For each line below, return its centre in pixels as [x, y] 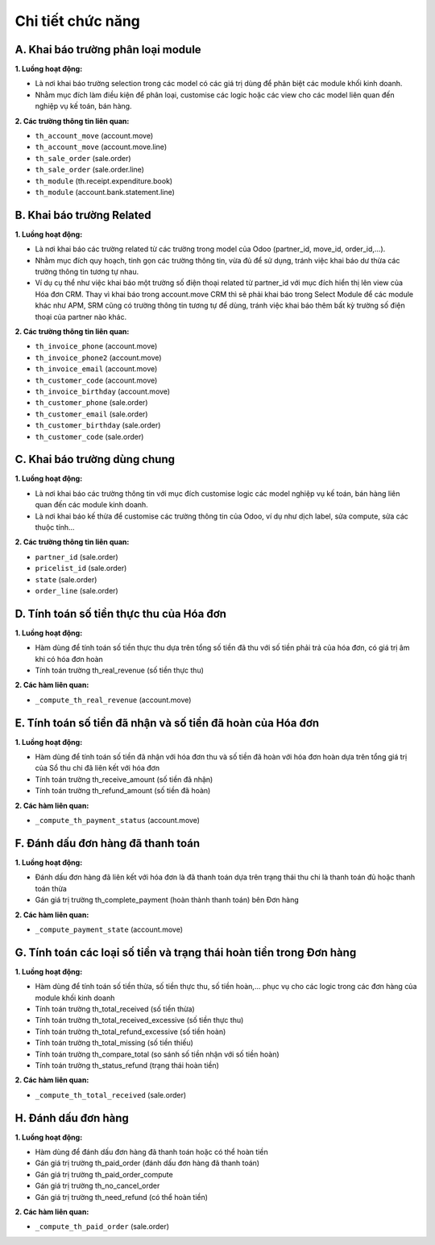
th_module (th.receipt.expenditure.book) [104, 180]
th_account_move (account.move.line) [101, 147]
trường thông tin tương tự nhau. [87, 272]
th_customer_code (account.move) [96, 380]
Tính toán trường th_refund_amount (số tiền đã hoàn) [123, 791]
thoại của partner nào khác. [81, 316]
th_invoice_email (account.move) [96, 369]
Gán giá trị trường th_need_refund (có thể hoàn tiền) [122, 1197]
